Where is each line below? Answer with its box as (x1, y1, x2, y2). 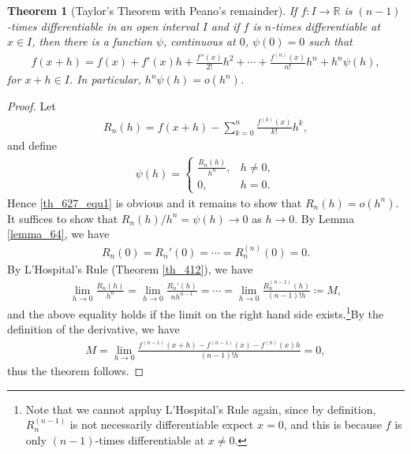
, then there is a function (32, 33, 152, 50)
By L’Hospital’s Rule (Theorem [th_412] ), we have (7, 260, 253, 277)
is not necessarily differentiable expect (69, 416, 254, 433)
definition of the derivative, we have (7, 321, 180, 337)
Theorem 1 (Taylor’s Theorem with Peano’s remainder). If (7, 2, 297, 18)
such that (308, 33, 353, 50)
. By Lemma (294, 210, 354, 226)
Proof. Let (7, 98, 56, 114)
